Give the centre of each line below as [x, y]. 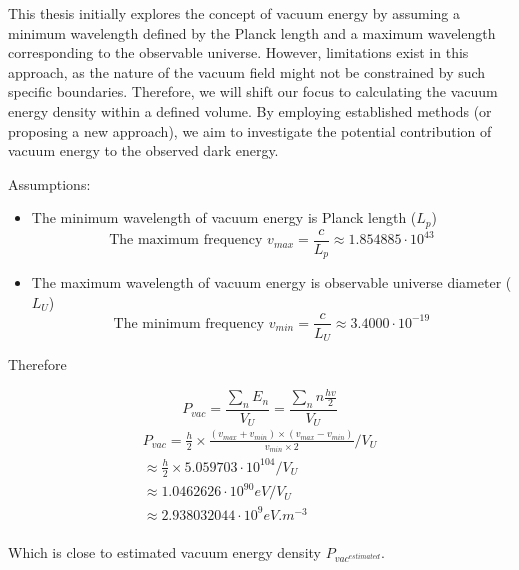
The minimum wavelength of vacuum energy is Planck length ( [224, 217]
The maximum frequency [186, 240]
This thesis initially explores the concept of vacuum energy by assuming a [234, 13]
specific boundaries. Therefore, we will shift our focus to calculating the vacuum [253, 91]
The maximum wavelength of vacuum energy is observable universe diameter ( [271, 282]
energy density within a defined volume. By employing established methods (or [250, 110]
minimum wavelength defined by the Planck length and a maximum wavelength [252, 32]
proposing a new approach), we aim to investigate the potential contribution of [250, 130]
